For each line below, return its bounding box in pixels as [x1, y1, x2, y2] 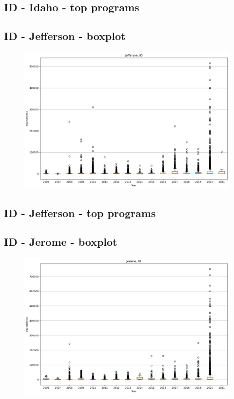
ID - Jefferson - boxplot [4, 28, 126, 43]
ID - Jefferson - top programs [4, 205, 156, 220]
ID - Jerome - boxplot [4, 234, 117, 249]
